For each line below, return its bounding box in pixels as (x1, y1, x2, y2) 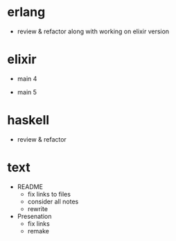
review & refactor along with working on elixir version (17, 27, 170, 35)
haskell (7, 113, 50, 128)
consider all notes (27, 197, 79, 206)
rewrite (27, 204, 49, 213)
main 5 (17, 88, 37, 96)
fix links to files (27, 190, 71, 198)
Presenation (17, 212, 52, 220)
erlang (7, 4, 46, 20)
